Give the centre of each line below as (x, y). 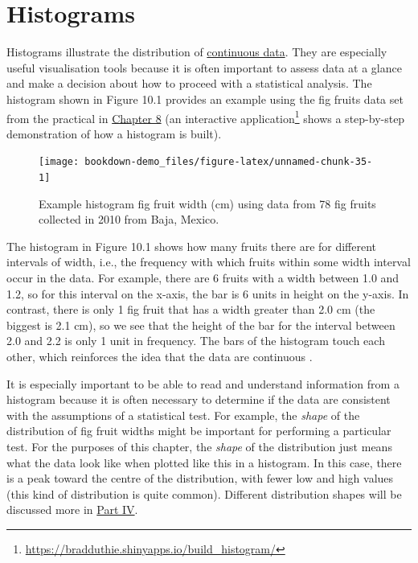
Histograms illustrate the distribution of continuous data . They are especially (197, 52)
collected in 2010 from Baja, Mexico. (129, 219)
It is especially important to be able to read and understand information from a (203, 383)
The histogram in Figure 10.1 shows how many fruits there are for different (192, 246)
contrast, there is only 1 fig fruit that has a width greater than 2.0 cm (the (191, 309)
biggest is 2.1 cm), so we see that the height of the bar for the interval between (201, 325)
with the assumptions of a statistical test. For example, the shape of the (183, 415)
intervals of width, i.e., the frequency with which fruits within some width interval (209, 262)
